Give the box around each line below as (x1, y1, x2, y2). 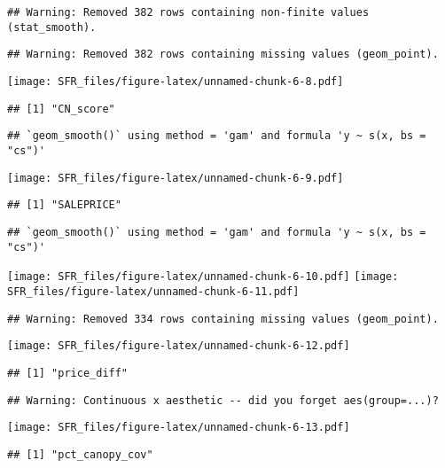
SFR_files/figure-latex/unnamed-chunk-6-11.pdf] (7, 285, 300, 298)
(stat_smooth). (7, 20, 97, 34)
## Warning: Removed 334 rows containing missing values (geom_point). (7, 312, 439, 325)
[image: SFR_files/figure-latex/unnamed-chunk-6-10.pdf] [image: (7, 270, 399, 284)
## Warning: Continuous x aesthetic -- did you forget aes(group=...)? (7, 394, 439, 407)
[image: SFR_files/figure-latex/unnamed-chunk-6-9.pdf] (7, 171, 344, 184)
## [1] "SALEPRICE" (7, 199, 121, 212)
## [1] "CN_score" (7, 102, 115, 115)
